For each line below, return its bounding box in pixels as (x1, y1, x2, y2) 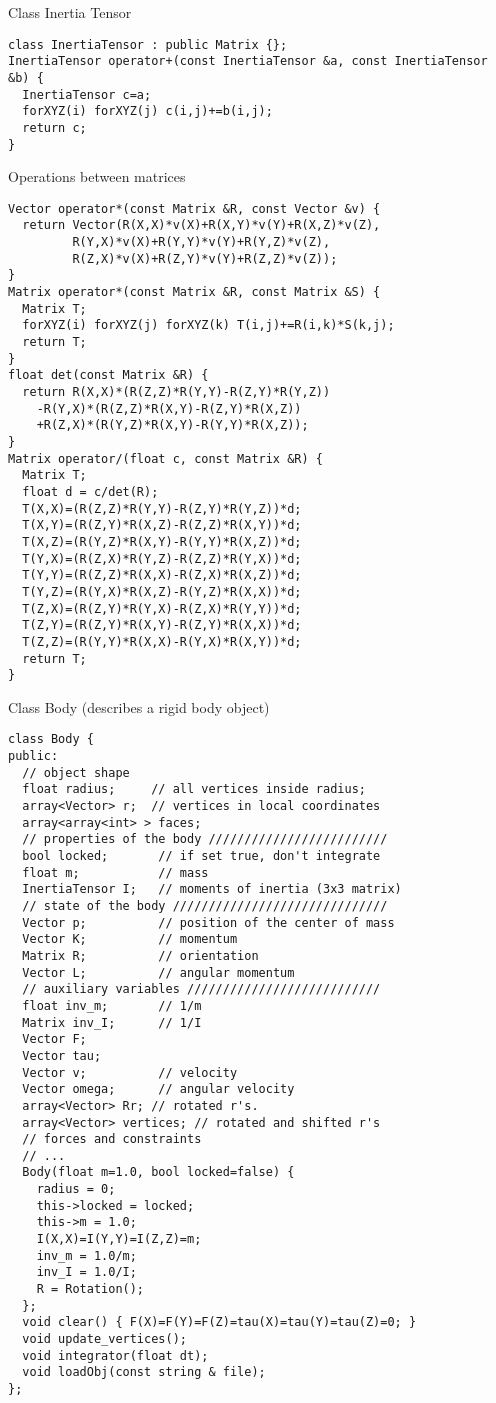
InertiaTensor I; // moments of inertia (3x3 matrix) (22, 882, 402, 897)
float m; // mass (22, 865, 209, 880)
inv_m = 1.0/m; (36, 1248, 137, 1263)
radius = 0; (36, 1182, 116, 1197)
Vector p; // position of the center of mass (22, 915, 395, 930)
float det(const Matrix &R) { (8, 368, 209, 383)
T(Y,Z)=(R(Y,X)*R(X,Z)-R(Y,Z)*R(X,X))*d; (22, 584, 302, 599)
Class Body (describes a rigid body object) (8, 696, 270, 717)
